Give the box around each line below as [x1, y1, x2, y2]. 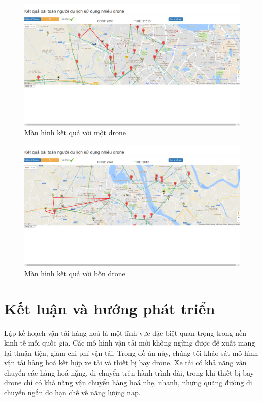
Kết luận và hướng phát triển [4, 298, 215, 319]
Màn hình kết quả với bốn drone [24, 268, 125, 278]
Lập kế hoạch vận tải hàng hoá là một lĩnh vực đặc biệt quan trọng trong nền [4, 327, 247, 338]
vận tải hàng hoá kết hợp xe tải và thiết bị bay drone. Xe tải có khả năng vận [4, 357, 247, 368]
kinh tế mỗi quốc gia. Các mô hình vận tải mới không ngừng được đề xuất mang [4, 337, 255, 348]
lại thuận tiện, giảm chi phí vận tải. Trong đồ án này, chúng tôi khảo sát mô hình [4, 347, 258, 358]
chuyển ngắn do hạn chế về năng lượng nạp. [4, 387, 141, 398]
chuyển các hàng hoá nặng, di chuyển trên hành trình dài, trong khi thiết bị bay [4, 367, 254, 378]
